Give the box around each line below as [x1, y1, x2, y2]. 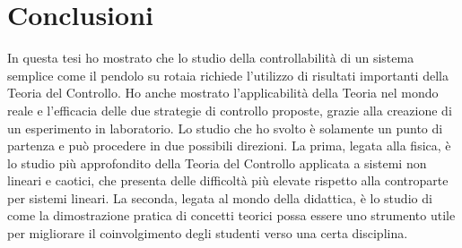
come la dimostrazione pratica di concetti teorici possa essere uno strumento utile [7, 206, 456, 225]
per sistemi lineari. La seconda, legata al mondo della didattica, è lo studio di [7, 188, 432, 207]
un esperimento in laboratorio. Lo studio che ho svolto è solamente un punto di [7, 118, 443, 137]
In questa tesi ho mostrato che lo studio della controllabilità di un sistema [7, 48, 414, 67]
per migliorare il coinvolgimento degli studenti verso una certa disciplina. [7, 224, 408, 243]
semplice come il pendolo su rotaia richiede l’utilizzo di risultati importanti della [7, 65, 449, 84]
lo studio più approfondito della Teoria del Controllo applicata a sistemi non [7, 153, 427, 172]
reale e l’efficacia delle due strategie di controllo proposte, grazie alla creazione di [7, 100, 452, 119]
